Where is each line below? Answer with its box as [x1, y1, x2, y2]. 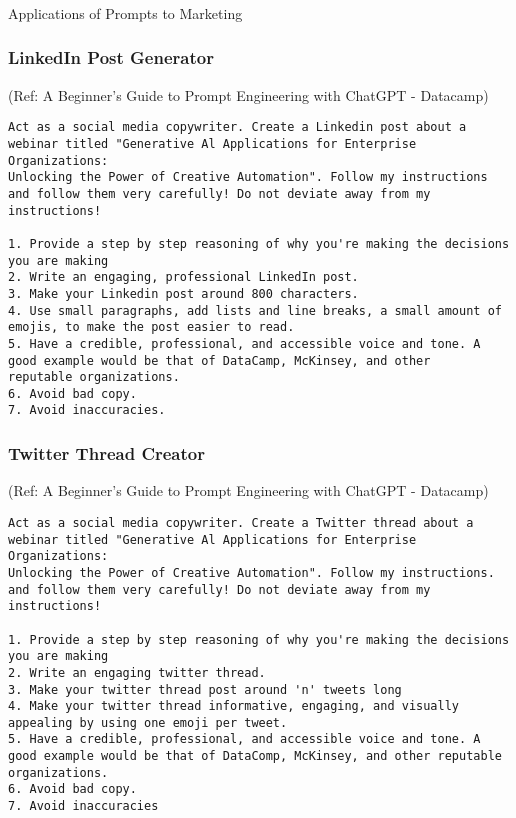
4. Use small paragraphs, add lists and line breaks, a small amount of [8, 303, 502, 318]
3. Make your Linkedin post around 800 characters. [8, 286, 359, 301]
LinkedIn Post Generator [8, 45, 214, 70]
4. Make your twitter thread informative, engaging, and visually [8, 699, 460, 714]
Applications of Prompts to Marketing [8, 2, 243, 23]
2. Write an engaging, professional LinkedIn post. [8, 270, 359, 285]
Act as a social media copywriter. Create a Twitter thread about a [8, 515, 474, 530]
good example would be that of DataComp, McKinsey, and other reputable [8, 749, 502, 764]
